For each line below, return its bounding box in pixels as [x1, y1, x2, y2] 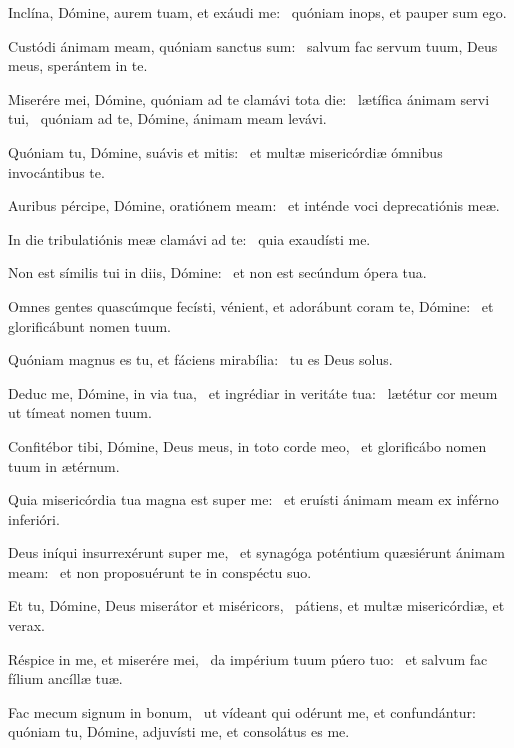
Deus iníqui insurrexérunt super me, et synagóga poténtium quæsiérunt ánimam [8, 542, 506, 563]
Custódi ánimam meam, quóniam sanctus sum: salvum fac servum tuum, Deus [8, 35, 498, 56]
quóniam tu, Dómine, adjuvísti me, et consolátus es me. [8, 721, 350, 742]
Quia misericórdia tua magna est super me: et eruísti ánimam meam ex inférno [8, 489, 499, 510]
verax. [8, 615, 45, 636]
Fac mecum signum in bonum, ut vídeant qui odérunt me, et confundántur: [8, 701, 476, 722]
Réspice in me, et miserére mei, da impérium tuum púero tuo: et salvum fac [8, 648, 488, 669]
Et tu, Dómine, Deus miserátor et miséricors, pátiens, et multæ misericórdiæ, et [8, 595, 505, 616]
